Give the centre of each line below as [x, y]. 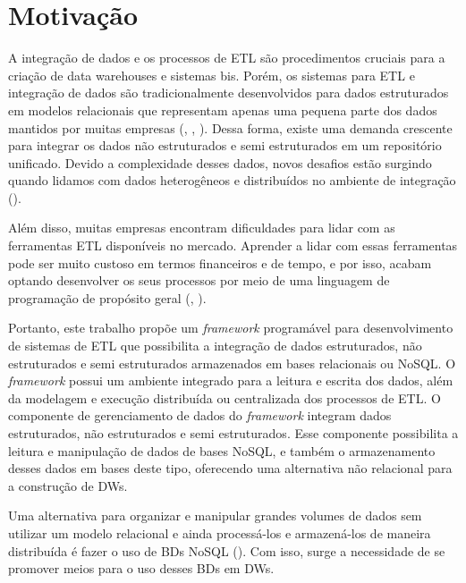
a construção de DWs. [68, 485]
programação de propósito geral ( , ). [107, 297]
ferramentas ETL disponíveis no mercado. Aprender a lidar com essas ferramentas [233, 245]
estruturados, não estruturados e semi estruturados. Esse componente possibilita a [233, 433]
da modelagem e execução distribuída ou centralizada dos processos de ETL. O [225, 397]
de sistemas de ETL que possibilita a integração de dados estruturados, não [215, 346]
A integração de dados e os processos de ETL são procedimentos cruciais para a [227, 58]
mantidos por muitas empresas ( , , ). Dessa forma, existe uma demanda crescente [230, 127]
